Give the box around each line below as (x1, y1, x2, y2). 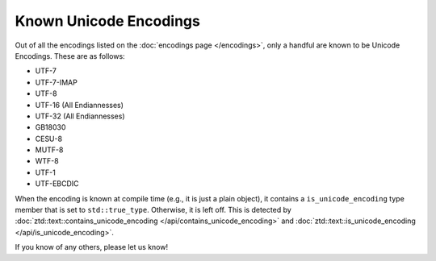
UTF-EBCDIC (35, 179, 80, 188)
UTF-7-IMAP (35, 77, 78, 87)
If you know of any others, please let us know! (15, 242, 169, 252)
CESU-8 (35, 134, 63, 143)
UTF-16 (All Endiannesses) (35, 100, 124, 110)
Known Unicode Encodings (15, 12, 201, 30)
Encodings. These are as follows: (15, 51, 125, 60)
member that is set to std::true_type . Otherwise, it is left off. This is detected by (15, 205, 292, 215)
